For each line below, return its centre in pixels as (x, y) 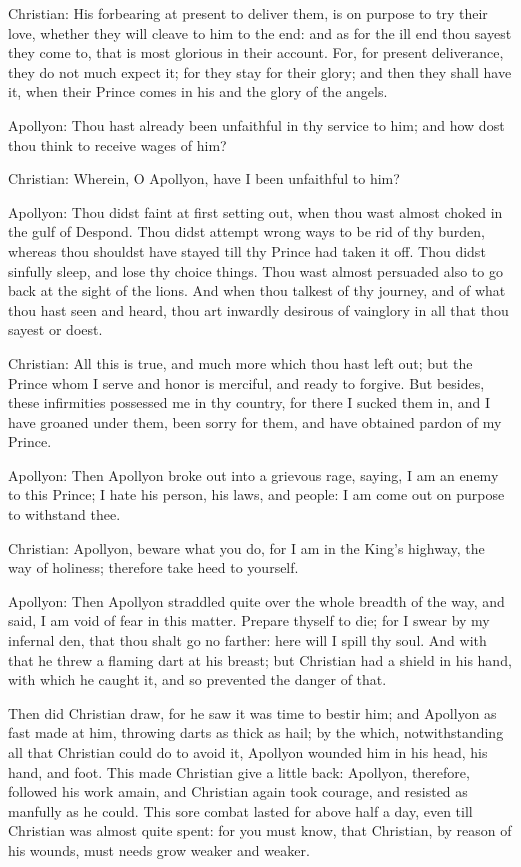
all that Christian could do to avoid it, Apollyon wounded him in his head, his (248, 752)
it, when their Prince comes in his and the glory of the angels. (198, 91)
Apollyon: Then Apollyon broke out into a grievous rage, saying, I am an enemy (253, 474)
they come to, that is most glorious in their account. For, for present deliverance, (256, 52)
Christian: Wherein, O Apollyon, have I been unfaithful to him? (204, 178)
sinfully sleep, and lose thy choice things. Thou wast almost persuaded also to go (255, 270)
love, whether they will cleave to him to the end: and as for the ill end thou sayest (260, 32)
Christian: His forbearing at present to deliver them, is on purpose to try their (248, 13)
